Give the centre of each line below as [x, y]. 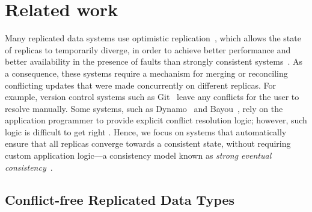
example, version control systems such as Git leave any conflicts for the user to [152, 97]
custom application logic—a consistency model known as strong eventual [138, 155]
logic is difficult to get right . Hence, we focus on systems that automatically [146, 131]
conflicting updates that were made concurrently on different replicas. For [140, 85]
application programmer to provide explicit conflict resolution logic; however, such [156, 120]
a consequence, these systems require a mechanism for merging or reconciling [146, 73]
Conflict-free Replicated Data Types [120, 199]
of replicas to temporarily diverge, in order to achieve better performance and [148, 49]
